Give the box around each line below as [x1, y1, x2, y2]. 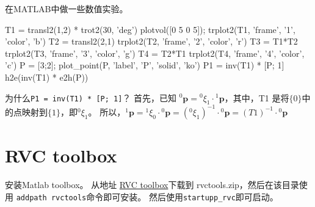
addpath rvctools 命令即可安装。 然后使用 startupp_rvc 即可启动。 [16, 190, 278, 203]
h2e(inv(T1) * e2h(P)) [5, 70, 89, 83]
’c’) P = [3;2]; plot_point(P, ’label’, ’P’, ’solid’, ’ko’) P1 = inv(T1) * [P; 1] [5, 59, 284, 71]
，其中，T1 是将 [224, 91, 289, 104]
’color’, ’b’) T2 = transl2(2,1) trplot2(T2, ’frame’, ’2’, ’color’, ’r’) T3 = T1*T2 [5, 35, 298, 48]
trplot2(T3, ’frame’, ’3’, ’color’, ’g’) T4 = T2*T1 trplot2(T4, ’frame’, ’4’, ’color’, [5, 46, 305, 59]
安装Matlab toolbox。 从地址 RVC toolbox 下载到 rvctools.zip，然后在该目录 [5, 178, 299, 191]
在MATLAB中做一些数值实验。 [5, 2, 128, 15]
